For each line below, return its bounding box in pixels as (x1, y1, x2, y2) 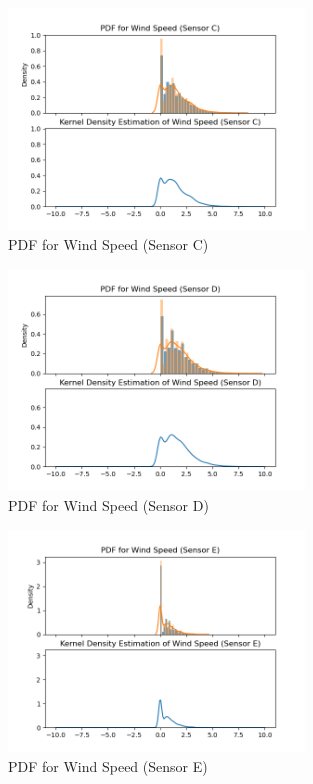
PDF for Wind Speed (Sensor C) (8, 234, 209, 255)
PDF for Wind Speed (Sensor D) (8, 494, 209, 515)
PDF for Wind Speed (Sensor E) (8, 755, 208, 776)
